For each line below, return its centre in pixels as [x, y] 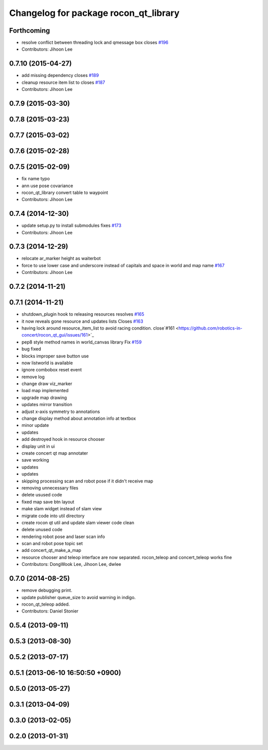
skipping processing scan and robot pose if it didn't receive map [87, 481]
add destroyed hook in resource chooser [63, 439]
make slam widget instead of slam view [62, 509]
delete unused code [42, 530]
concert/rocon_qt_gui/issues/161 [55, 335]
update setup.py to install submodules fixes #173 [71, 225]
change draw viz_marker [47, 384]
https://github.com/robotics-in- [210, 328]
